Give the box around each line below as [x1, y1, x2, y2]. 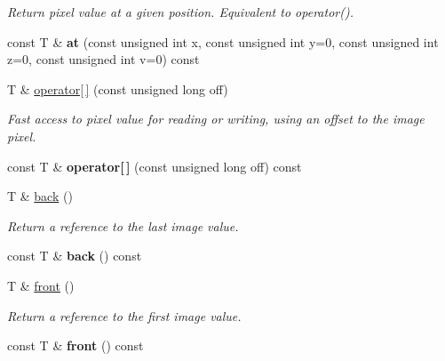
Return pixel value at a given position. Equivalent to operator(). [7, 3, 354, 20]
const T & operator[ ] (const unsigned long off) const [7, 156, 302, 175]
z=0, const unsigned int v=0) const [7, 50, 200, 68]
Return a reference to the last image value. [7, 216, 239, 235]
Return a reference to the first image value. [7, 306, 242, 325]
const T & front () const [7, 336, 144, 355]
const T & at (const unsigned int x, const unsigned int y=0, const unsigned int [7, 32, 439, 51]
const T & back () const [7, 246, 142, 265]
